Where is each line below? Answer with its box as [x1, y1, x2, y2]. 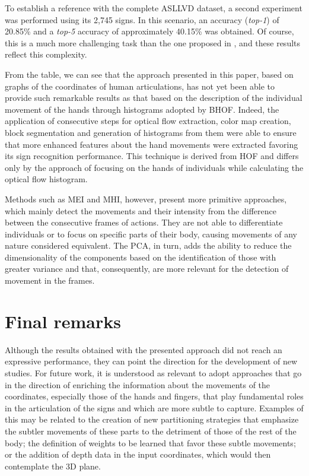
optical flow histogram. [5, 173, 88, 185]
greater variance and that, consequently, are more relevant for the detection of [5, 262, 289, 275]
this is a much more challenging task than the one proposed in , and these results [5, 36, 301, 49]
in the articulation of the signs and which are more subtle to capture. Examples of [5, 401, 304, 414]
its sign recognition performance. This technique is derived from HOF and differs [5, 150, 299, 162]
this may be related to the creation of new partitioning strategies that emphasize [5, 413, 299, 426]
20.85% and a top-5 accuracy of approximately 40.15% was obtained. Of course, [5, 25, 294, 37]
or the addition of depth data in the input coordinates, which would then [5, 448, 271, 461]
